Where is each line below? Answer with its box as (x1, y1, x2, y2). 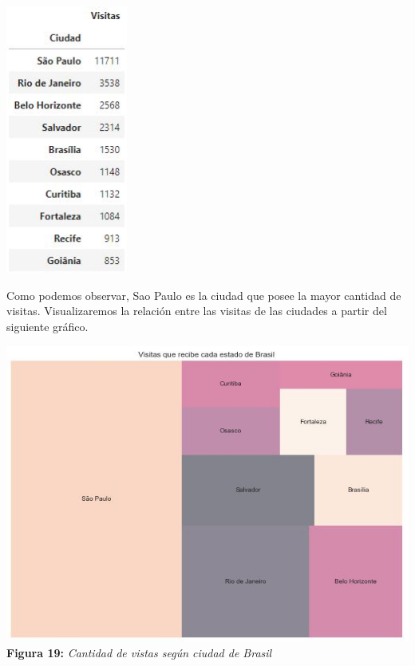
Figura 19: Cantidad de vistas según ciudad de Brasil (6, 644, 272, 660)
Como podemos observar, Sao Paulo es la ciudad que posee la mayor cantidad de (6, 286, 401, 303)
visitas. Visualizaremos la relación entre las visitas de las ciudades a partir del (6, 302, 387, 319)
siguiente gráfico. (6, 317, 89, 334)
